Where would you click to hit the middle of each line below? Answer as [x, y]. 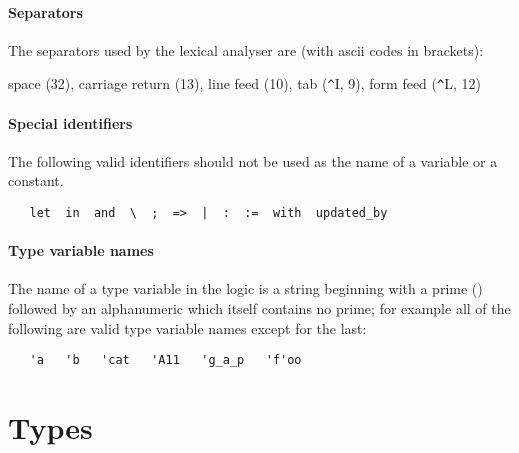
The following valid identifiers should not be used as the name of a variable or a [253, 160]
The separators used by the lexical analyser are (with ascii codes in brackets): [246, 49]
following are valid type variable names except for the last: [187, 327]
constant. [36, 180]
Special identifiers [70, 122]
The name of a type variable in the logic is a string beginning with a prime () [245, 288]
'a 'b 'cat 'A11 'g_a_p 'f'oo [165, 360]
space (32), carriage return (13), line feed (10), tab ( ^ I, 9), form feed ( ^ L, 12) [244, 83]
